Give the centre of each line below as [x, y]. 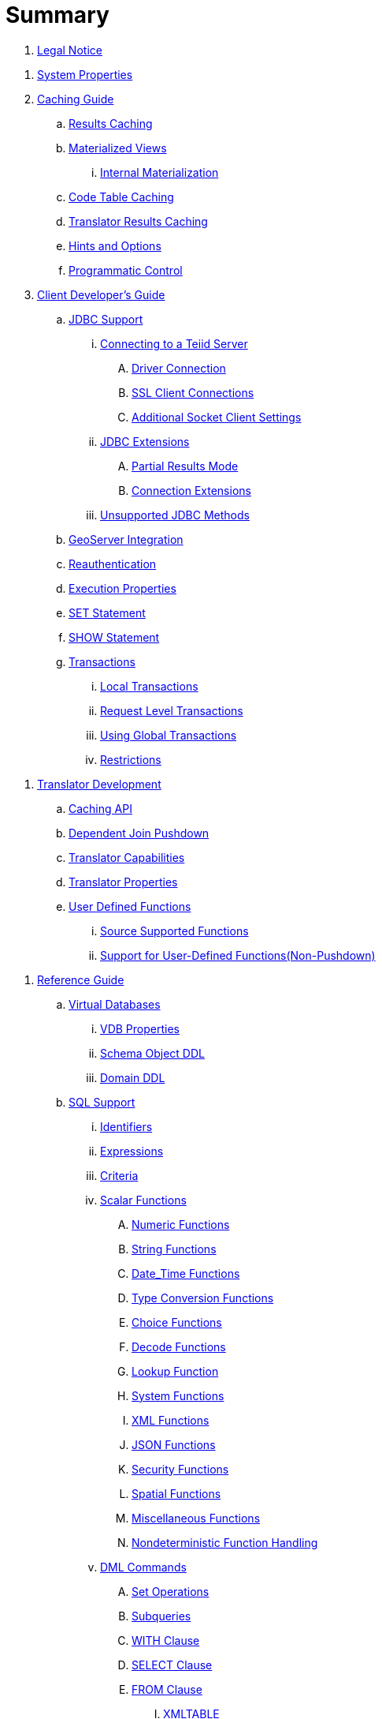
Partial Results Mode [185, 466]
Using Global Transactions [169, 735]
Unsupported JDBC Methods [175, 515]
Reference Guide [81, 979]
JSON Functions [174, 1444]
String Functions [174, 1249]
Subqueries [161, 1616]
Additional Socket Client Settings [217, 417]
